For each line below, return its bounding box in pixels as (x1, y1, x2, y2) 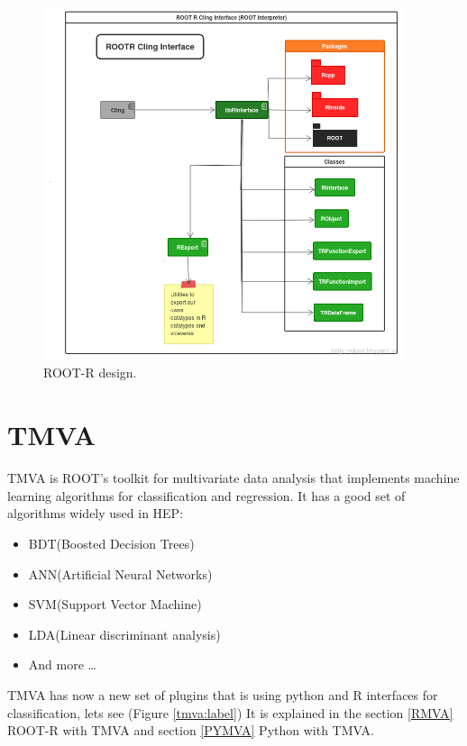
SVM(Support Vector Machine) (28, 595, 202, 614)
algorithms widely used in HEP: (7, 504, 184, 523)
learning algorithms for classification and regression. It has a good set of (7, 486, 406, 505)
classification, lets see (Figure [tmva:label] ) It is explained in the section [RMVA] (7, 703, 453, 722)
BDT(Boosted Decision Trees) (28, 533, 195, 552)
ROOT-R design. (43, 363, 137, 382)
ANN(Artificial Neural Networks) (28, 564, 213, 583)
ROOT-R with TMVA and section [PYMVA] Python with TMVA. (7, 721, 374, 740)
